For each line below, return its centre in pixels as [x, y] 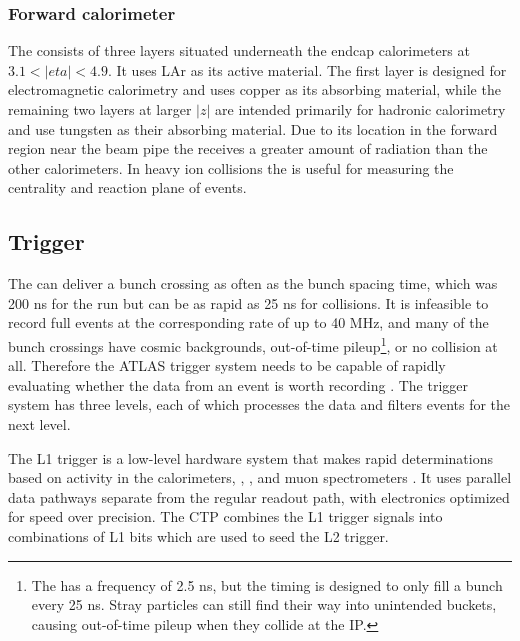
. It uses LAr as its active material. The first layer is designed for [307, 69]
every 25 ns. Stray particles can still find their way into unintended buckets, [264, 604]
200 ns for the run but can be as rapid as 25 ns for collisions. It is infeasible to [248, 302]
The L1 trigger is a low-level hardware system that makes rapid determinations [250, 457]
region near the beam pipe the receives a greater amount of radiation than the [248, 148]
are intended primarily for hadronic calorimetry [360, 109]
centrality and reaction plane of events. [127, 187]
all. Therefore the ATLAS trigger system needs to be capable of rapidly [227, 365]
